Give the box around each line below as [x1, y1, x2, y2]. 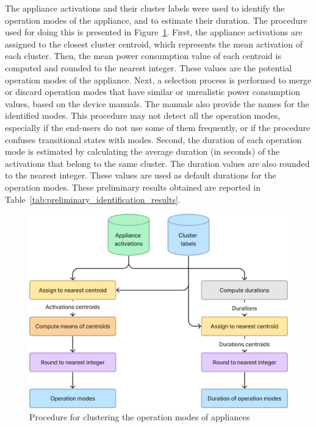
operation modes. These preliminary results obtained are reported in [5, 180, 261, 193]
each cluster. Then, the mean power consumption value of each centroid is [5, 49, 281, 62]
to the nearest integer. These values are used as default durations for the [5, 169, 276, 182]
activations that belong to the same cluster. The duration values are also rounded [5, 157, 310, 169]
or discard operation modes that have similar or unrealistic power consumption [5, 85, 300, 98]
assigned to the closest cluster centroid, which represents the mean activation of [5, 37, 303, 50]
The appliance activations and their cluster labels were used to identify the [5, 2, 285, 14]
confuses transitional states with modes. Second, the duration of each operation [5, 133, 302, 146]
